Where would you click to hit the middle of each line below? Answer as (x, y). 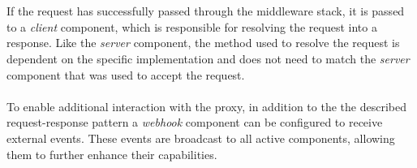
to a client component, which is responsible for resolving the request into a (192, 26)
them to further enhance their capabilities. (112, 154)
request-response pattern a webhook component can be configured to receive (195, 122)
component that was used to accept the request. (126, 74)
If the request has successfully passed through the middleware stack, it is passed (206, 11)
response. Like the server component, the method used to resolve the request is (203, 43)
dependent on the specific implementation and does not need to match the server (208, 58)
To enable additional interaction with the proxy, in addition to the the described (206, 106)
